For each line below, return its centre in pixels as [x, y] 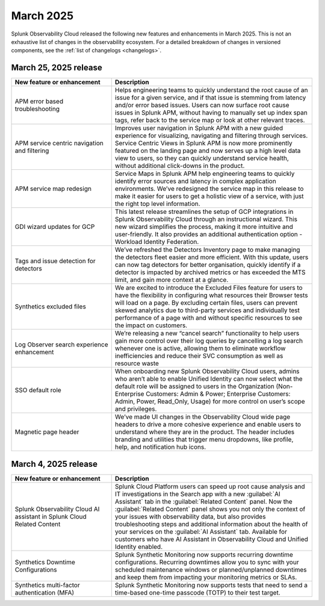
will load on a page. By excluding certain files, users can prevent [206, 303]
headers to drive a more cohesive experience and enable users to [208, 425]
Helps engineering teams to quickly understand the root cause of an [211, 90]
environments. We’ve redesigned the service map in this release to [209, 189]
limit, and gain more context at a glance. [172, 280]
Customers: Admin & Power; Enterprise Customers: [218, 394]
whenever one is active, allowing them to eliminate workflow [200, 348]
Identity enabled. [138, 546]
